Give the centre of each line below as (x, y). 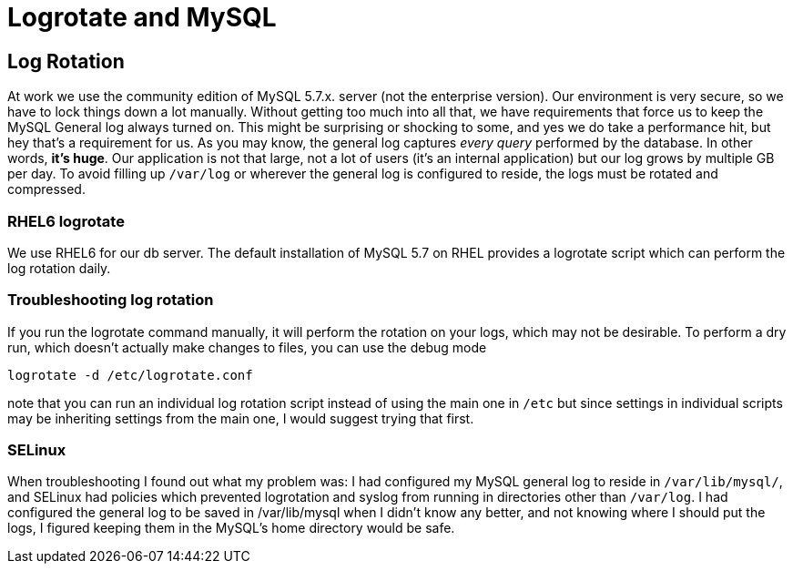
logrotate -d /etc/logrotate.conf (130, 375)
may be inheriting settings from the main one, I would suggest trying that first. (241, 418)
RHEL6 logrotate (66, 221)
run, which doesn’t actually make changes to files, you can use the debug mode (247, 347)
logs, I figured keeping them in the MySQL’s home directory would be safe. (231, 528)
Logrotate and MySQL (142, 17)
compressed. (46, 189)
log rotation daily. (59, 268)
